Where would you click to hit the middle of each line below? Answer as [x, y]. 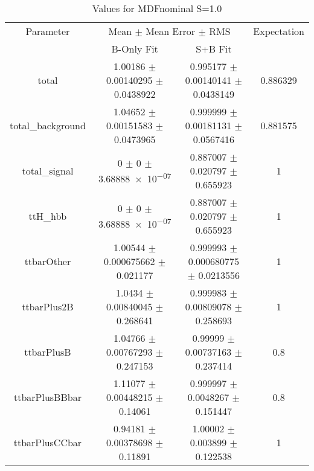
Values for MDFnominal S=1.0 [157, 8]
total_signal [48, 171]
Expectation [279, 31]
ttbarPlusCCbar [48, 442]
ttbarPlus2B [48, 306]
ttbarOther [48, 261]
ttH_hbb [48, 216]
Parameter [48, 31]
